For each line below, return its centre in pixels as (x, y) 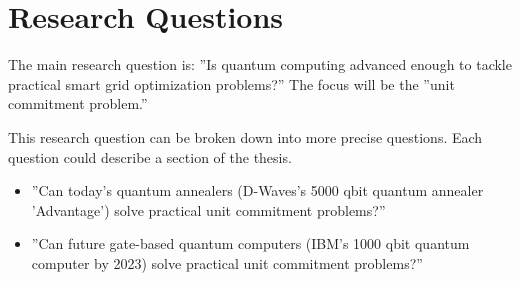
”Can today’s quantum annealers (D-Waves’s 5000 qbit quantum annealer (257, 190)
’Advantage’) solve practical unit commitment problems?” (208, 209)
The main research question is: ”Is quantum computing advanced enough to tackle (260, 64)
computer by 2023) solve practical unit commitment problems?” (227, 262)
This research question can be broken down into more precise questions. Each (245, 136)
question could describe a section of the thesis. (150, 156)
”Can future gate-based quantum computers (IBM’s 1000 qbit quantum (250, 243)
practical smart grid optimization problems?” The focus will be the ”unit (231, 83)
